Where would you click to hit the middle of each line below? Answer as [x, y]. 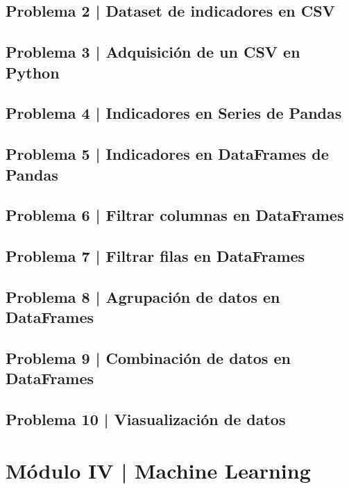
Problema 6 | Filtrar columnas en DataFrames [175, 215]
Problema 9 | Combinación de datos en [148, 358]
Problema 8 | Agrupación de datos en [143, 296]
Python [33, 72]
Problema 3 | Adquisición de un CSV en [153, 52]
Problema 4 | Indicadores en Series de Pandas [174, 113]
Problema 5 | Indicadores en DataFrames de [167, 154]
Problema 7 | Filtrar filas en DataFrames [155, 256]
